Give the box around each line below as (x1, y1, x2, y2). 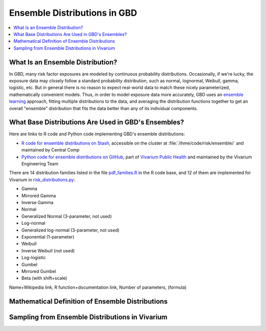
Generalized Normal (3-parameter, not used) (21, 213, 112, 219)
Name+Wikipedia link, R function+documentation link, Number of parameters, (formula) (9, 284, 187, 290)
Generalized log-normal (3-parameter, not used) (21, 227, 120, 233)
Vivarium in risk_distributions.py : (9, 177, 75, 182)
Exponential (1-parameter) (21, 234, 75, 240)
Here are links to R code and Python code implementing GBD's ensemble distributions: (9, 131, 185, 137)
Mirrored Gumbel (21, 268, 56, 274)
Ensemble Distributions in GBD (9, 7, 137, 18)
